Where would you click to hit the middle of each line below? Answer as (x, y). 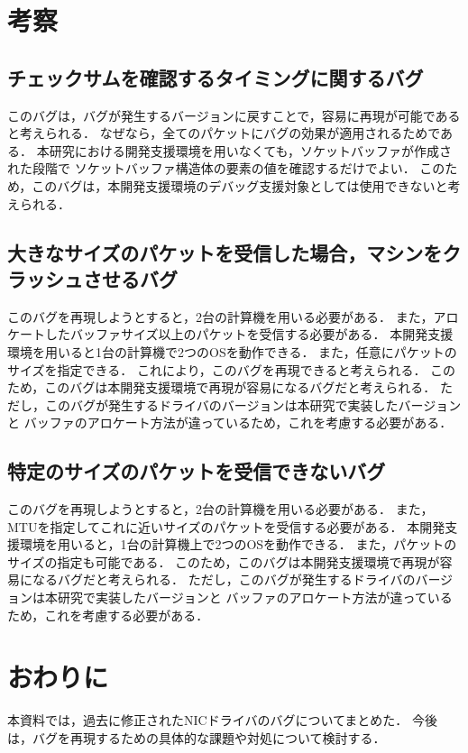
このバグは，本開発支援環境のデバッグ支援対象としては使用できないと (240, 185)
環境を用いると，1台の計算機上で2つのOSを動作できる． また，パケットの (238, 544)
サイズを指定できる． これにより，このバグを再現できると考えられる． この (232, 369)
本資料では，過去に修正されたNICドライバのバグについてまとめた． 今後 (222, 720)
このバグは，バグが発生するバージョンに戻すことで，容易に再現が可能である (234, 115)
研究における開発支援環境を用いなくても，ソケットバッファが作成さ (250, 150)
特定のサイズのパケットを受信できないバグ (197, 471)
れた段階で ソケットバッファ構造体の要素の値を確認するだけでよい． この (226, 168)
